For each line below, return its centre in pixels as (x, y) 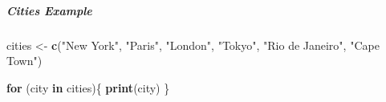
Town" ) (24, 61)
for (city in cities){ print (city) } (88, 87)
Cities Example (49, 10)
